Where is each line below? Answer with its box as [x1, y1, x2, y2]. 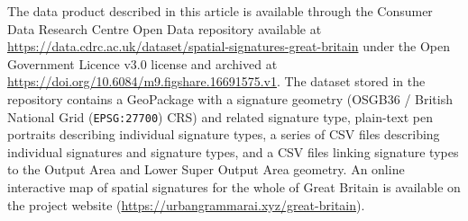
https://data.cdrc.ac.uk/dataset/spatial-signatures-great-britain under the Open [7, 37, 451, 56]
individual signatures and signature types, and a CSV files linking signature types [7, 142, 459, 161]
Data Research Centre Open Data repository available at [7, 19, 322, 38]
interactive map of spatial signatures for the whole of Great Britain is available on [7, 178, 461, 196]
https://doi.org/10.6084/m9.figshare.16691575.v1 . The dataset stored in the [7, 72, 426, 91]
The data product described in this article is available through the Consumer [7, 2, 433, 20]
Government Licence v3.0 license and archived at [7, 54, 278, 73]
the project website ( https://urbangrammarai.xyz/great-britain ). [7, 195, 365, 214]
